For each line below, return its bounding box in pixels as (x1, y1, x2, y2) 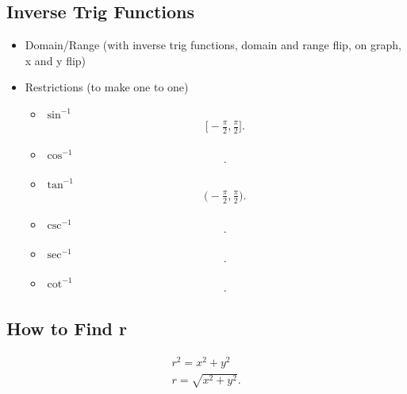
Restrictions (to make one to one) (25, 79, 189, 95)
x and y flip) (25, 52, 86, 68)
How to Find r (6, 316, 128, 341)
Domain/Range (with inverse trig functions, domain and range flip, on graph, (25, 37, 401, 53)
